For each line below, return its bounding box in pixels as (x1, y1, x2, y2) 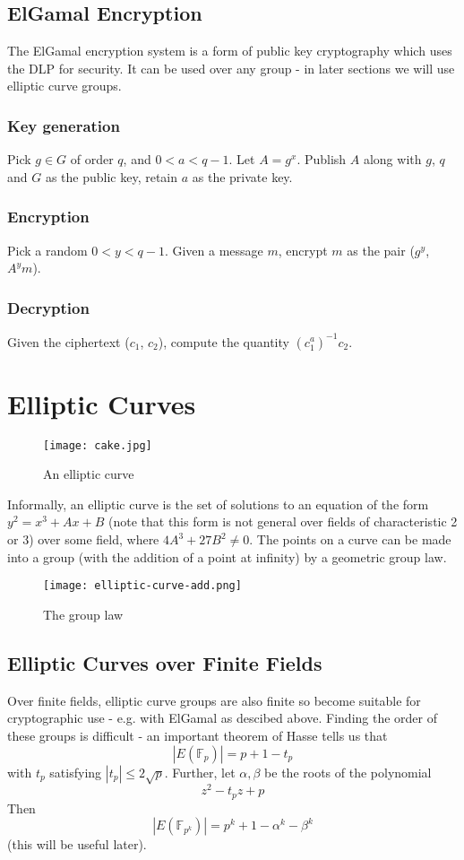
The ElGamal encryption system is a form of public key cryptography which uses (7, 41, 452, 60)
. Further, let (164, 762, 236, 781)
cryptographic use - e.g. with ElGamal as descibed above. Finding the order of (7, 708, 438, 727)
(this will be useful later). (7, 835, 147, 854)
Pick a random (7, 240, 88, 259)
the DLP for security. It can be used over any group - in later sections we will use (7, 58, 455, 77)
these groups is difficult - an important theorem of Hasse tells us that (7, 725, 388, 744)
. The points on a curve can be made (249, 530, 451, 549)
